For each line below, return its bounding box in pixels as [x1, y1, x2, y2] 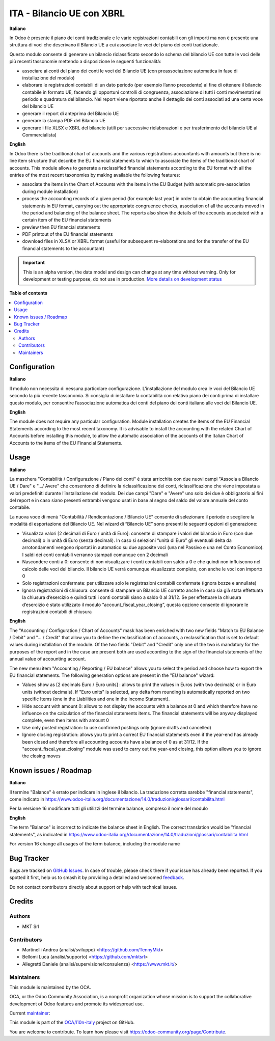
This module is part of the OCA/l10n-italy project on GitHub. [9, 1019, 135, 1026]
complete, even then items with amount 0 [22, 717, 109, 723]
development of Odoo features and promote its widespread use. [9, 1001, 144, 1007]
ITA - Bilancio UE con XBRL [9, 8, 125, 19]
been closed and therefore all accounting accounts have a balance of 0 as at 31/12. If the [22, 738, 208, 745]
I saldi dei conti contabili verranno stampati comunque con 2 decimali [22, 552, 168, 558]
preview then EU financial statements [22, 224, 100, 230]
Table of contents [9, 290, 48, 296]
